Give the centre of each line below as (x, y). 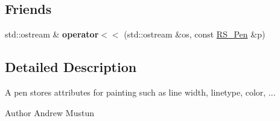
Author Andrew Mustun (49, 112)
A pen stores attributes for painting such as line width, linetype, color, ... (140, 92)
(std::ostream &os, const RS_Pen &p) (195, 34)
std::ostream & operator (52, 34)
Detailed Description (71, 67)
